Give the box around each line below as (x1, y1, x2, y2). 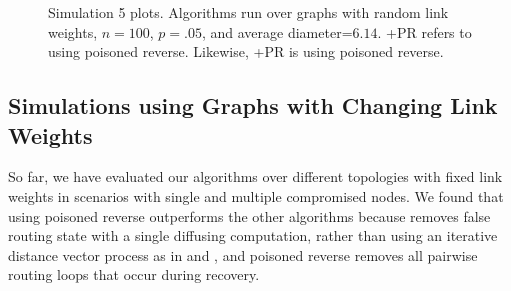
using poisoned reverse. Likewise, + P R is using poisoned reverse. (48, 41, 444, 62)
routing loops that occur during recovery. (8, 264, 260, 285)
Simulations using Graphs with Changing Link (8, 90, 498, 121)
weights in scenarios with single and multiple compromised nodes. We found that (8, 185, 504, 206)
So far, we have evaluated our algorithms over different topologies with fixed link (8, 166, 503, 187)
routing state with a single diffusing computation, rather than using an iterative (8, 225, 498, 246)
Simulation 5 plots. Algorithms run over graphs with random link (48, 2, 449, 22)
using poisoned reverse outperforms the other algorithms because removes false (8, 205, 491, 226)
